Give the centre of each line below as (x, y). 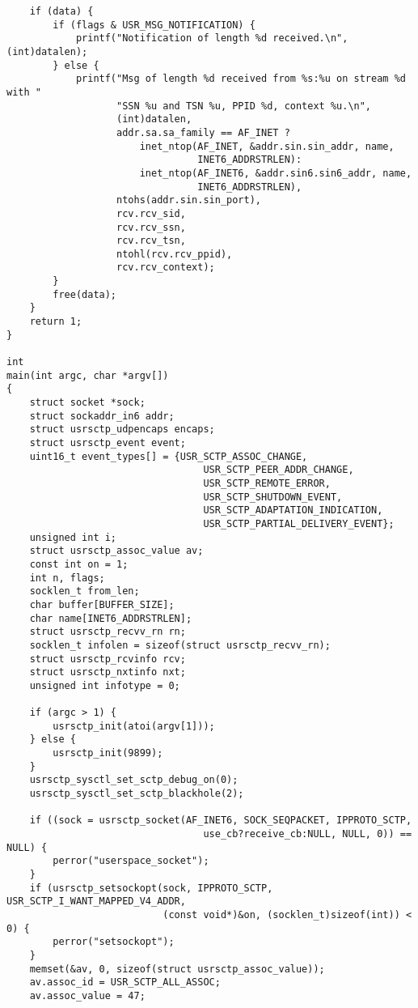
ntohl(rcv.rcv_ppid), (175, 254)
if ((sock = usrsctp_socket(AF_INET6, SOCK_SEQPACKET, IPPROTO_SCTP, (221, 821)
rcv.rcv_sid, (151, 213)
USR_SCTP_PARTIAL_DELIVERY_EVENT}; (299, 523)
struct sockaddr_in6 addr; (102, 416)
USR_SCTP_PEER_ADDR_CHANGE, (279, 470)
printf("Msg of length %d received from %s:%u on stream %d (241, 79)
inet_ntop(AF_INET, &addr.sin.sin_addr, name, (267, 146)
